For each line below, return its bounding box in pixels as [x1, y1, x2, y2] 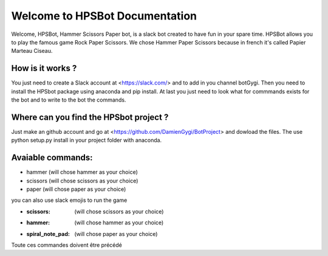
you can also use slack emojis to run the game [11, 196, 128, 204]
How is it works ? [11, 63, 77, 74]
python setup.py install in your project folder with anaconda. [11, 137, 162, 144]
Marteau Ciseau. [11, 47, 53, 55]
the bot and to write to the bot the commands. [11, 96, 126, 103]
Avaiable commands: [11, 153, 93, 163]
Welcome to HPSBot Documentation [11, 9, 197, 22]
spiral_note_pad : [26, 230, 70, 237]
